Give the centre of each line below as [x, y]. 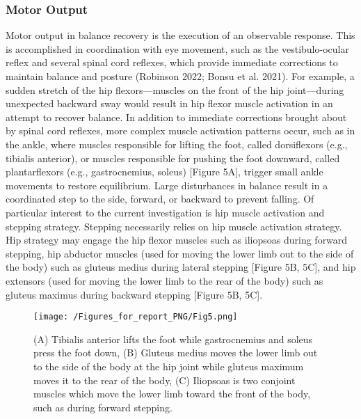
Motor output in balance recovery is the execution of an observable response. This [180, 35]
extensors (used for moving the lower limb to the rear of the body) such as [165, 280]
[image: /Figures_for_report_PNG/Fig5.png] [136, 317]
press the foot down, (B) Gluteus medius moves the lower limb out [176, 353]
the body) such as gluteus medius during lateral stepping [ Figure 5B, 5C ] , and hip [181, 267]
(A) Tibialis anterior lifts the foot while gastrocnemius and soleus [173, 339]
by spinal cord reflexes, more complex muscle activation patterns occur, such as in [180, 131]
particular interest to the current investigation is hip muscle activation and [165, 212]
